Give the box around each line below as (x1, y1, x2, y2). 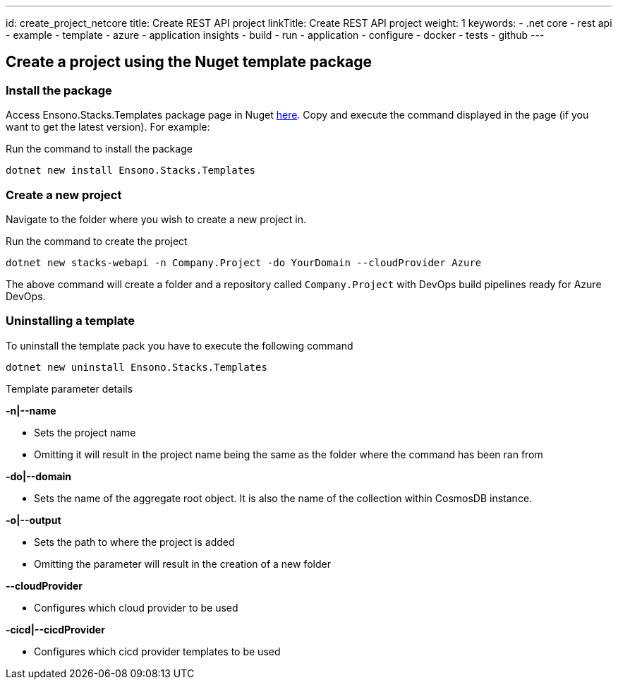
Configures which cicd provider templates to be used (34, 645, 281, 657)
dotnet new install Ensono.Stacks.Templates (6, 165, 256, 177)
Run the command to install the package (6, 143, 193, 155)
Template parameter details (6, 382, 133, 395)
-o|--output (6, 513, 61, 526)
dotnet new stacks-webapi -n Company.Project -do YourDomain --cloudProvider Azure (6, 256, 482, 268)
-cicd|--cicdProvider (6, 623, 105, 636)
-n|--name (6, 404, 56, 417)
